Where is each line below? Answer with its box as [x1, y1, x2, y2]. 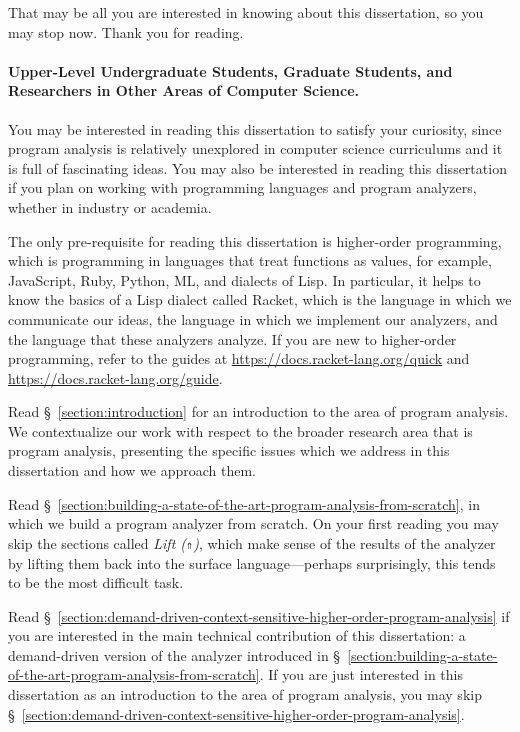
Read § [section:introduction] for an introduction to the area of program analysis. [8, 401, 509, 422]
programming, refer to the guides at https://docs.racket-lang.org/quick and [8, 348, 470, 369]
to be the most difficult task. [8, 572, 184, 593]
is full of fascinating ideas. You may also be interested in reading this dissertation [8, 157, 507, 178]
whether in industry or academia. [8, 196, 212, 217]
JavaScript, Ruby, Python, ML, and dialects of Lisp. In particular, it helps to [8, 269, 481, 290]
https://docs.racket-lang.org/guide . [8, 367, 223, 388]
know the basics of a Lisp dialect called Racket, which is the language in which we [8, 289, 512, 310]
